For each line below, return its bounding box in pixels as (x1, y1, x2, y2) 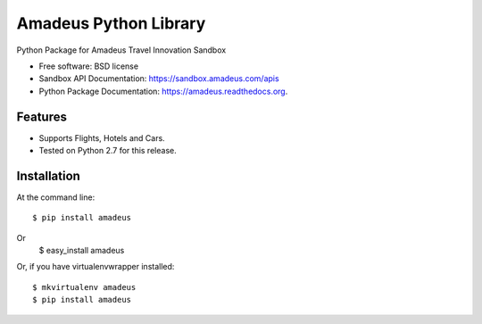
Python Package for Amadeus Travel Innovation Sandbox (16, 45, 227, 55)
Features (16, 109, 67, 124)
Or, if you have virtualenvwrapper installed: (16, 262, 175, 272)
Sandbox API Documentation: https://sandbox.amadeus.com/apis (38, 73, 280, 84)
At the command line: (16, 192, 96, 203)
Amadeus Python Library (16, 13, 206, 33)
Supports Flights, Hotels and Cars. (38, 132, 165, 143)
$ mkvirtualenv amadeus (32, 282, 137, 292)
